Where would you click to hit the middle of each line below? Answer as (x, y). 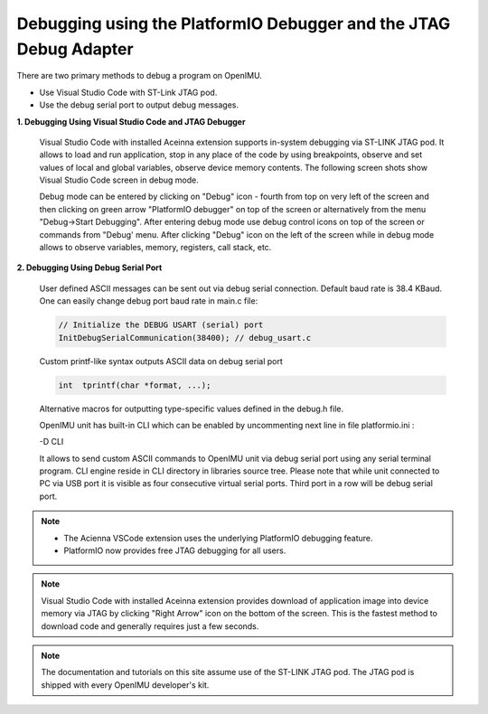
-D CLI (52, 442)
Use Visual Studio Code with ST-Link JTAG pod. (128, 92)
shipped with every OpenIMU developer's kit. (125, 685)
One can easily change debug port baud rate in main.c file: (149, 301)
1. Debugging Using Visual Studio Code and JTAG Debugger (131, 121)
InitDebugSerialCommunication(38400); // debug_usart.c (185, 338)
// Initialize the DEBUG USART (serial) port (161, 325)
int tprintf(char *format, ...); (135, 385)
